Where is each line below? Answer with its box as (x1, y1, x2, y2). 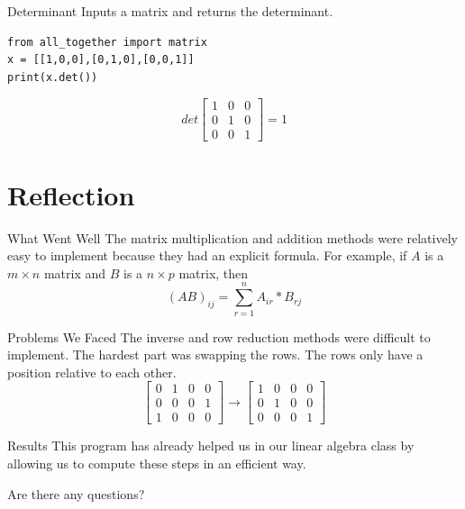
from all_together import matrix (7, 35, 207, 49)
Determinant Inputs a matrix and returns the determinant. (7, 2, 333, 20)
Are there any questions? (7, 484, 145, 503)
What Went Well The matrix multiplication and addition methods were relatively (7, 228, 458, 247)
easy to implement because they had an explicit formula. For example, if (7, 246, 407, 265)
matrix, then (178, 263, 249, 282)
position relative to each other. (7, 362, 177, 381)
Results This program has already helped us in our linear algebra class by (7, 436, 415, 455)
